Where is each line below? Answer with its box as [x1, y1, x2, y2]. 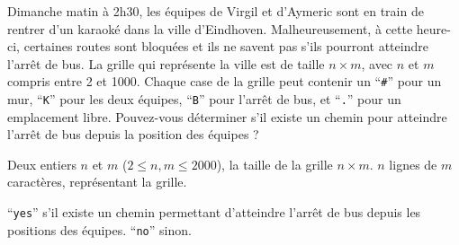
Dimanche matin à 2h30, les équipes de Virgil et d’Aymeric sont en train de [7, 2, 424, 20]
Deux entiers [7, 154, 76, 173]
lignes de [389, 154, 437, 173]
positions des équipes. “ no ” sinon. [7, 220, 192, 239]
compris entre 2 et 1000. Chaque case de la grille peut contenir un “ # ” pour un [7, 72, 442, 91]
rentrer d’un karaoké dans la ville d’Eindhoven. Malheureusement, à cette [7, 19, 413, 38]
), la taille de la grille [216, 154, 333, 173]
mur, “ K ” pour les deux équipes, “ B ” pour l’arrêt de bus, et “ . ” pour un [7, 90, 401, 109]
